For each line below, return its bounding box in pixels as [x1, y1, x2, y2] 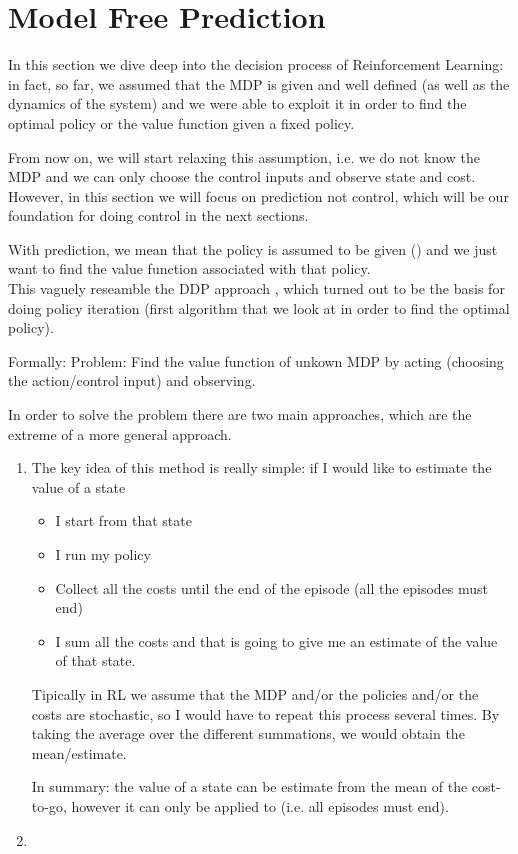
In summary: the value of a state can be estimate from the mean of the [31, 776, 468, 797]
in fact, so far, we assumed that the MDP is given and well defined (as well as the [8, 73, 510, 94]
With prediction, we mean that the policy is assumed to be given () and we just [8, 238, 498, 259]
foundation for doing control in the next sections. [8, 205, 309, 226]
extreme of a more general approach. [8, 423, 232, 444]
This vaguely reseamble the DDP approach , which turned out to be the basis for [8, 278, 505, 299]
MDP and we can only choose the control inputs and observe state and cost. [8, 166, 476, 187]
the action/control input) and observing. [8, 370, 256, 391]
